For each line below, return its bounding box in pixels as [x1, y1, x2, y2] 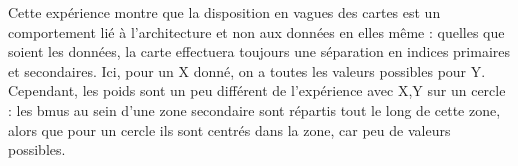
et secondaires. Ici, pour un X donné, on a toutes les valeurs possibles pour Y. [8, 60, 486, 81]
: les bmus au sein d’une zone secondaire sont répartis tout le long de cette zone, [8, 99, 501, 120]
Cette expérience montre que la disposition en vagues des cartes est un [8, 2, 441, 22]
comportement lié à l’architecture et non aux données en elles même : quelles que [8, 21, 505, 42]
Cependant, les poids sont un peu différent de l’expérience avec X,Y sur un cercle [8, 80, 506, 101]
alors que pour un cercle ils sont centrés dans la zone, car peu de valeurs [8, 119, 451, 140]
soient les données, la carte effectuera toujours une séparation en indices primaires [8, 41, 511, 62]
